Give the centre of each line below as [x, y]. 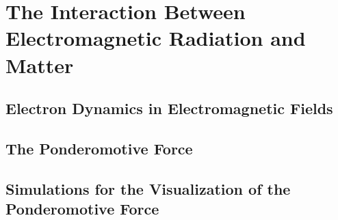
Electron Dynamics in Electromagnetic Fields [169, 108]
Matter [40, 65]
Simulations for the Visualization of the [148, 188]
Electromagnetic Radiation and [156, 38]
